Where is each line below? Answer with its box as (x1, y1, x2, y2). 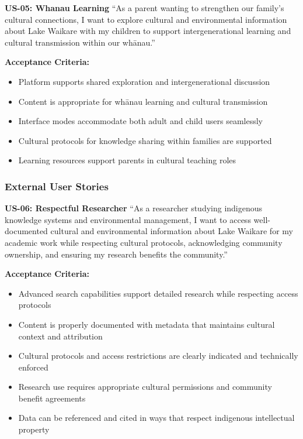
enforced (18, 361, 48, 373)
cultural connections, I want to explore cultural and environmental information (5, 13, 287, 25)
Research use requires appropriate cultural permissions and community (18, 380, 272, 393)
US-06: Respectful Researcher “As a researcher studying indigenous (5, 202, 263, 214)
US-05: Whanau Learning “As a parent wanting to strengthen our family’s (5, 2, 284, 13)
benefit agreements (18, 392, 86, 404)
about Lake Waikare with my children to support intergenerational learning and (5, 25, 291, 37)
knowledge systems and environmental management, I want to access (5, 213, 251, 225)
